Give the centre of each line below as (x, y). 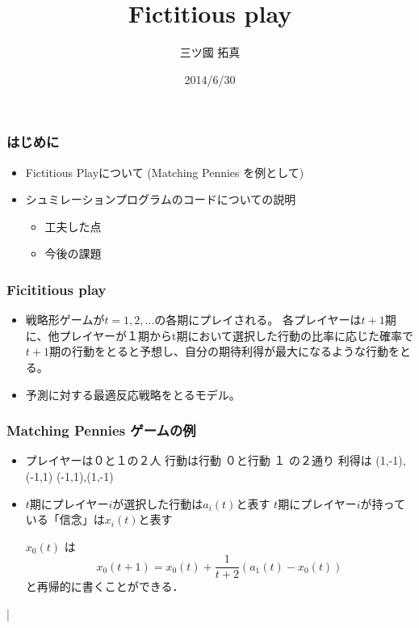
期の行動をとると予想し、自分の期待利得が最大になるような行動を (224, 351)
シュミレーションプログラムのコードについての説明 (161, 199)
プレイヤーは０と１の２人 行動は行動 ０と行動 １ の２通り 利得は (199, 460)
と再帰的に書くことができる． (105, 586)
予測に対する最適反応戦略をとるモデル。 (133, 394)
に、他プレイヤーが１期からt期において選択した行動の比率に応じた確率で (219, 335)
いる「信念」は (65, 519)
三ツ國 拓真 (210, 52)
